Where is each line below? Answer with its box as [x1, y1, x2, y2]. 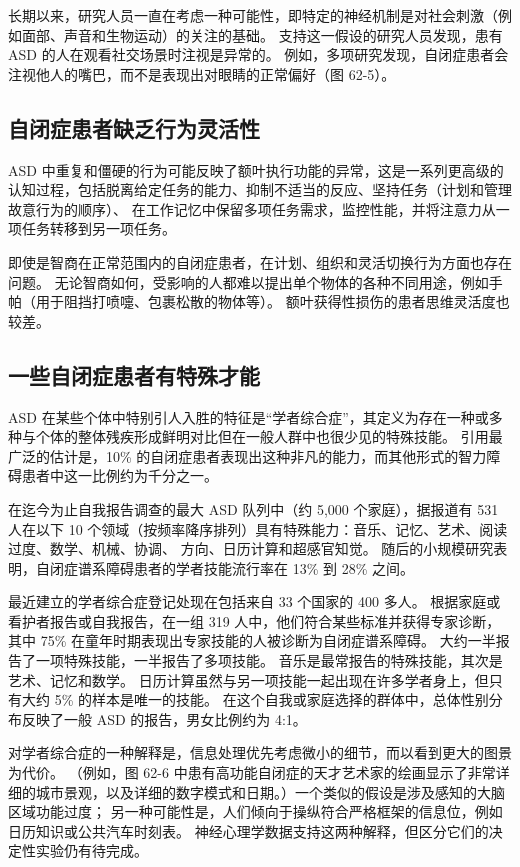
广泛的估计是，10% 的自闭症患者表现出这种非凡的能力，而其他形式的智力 [8, 445, 487, 466]
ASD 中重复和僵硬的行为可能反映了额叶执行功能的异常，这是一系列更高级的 [8, 159, 504, 180]
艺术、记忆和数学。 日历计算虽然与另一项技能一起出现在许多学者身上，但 [8, 669, 489, 690]
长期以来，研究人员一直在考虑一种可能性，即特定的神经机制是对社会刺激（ [8, 5, 498, 25]
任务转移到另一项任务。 [21, 218, 176, 239]
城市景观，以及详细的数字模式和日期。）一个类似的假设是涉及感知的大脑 [35, 781, 505, 802]
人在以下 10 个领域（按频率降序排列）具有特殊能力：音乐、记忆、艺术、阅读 [8, 518, 508, 539]
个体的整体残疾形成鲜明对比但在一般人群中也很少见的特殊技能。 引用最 [35, 426, 503, 447]
